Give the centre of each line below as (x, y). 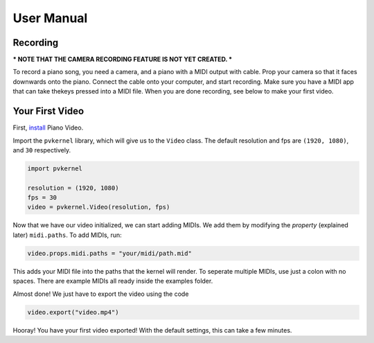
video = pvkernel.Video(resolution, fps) (99, 207)
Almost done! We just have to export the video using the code (101, 294)
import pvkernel (55, 168)
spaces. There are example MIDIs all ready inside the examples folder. (113, 281)
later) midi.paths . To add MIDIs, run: (68, 235)
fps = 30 (42, 198)
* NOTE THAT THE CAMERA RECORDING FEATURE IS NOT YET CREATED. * (123, 60)
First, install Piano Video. (48, 127)
